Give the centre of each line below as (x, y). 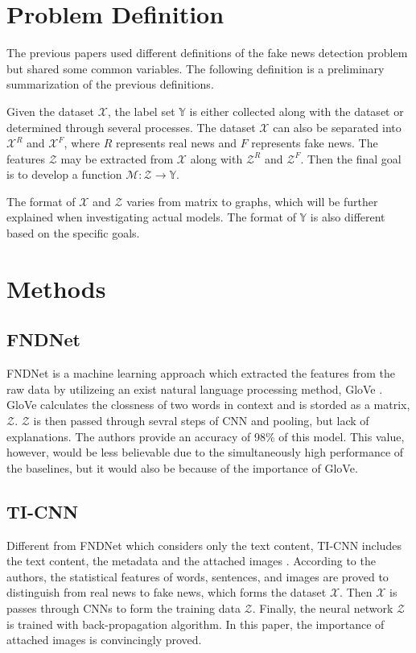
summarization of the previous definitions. (110, 84)
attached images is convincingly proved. (104, 640)
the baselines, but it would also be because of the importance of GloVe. (182, 467)
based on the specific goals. (73, 233)
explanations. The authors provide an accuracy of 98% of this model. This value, (206, 436)
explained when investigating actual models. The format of (151, 217)
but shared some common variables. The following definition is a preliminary (196, 68)
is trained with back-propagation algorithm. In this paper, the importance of (196, 624)
